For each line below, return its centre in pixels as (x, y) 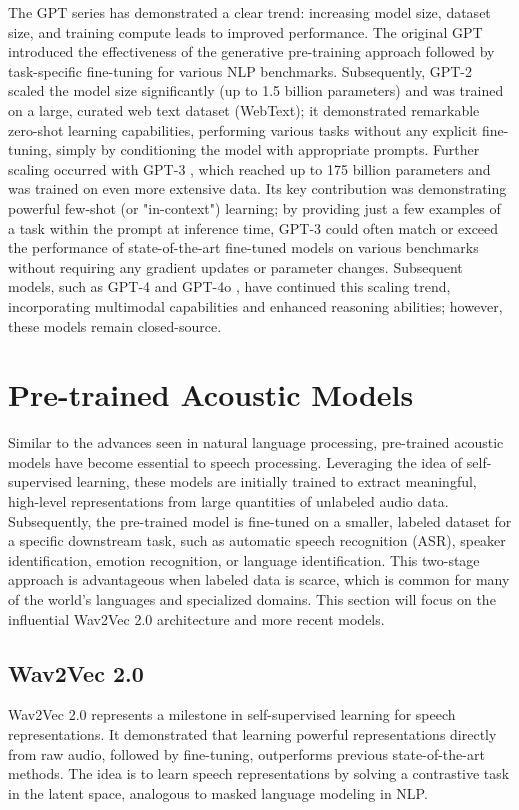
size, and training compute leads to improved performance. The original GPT (245, 31)
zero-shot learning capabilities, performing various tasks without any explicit (243, 129)
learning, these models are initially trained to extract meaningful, (276, 481)
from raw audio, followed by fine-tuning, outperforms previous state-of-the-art (246, 753)
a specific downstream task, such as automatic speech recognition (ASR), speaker (257, 540)
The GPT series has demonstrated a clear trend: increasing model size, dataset (249, 12)
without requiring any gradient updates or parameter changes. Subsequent (235, 266)
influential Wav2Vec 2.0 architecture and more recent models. (196, 618)
